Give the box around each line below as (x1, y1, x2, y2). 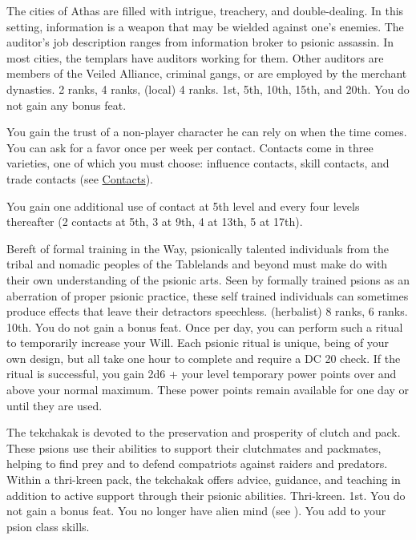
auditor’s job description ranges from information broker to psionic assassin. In (6, 34, 394, 50)
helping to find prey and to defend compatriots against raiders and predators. (6, 455, 388, 472)
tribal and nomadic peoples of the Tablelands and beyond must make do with (6, 256, 388, 272)
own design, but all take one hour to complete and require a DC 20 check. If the (6, 349, 401, 366)
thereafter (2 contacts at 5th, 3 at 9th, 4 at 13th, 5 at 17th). (6, 213, 303, 230)
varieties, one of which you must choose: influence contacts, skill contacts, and (6, 155, 390, 171)
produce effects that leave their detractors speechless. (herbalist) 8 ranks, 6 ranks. (6, 303, 408, 320)
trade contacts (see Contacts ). (6, 170, 154, 187)
